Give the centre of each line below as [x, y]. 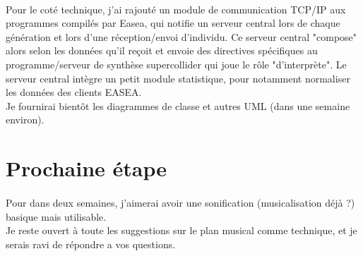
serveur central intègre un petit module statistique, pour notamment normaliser [178, 78]
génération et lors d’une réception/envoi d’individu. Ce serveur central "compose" [181, 36]
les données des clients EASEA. [74, 92]
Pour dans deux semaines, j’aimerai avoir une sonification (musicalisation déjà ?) [180, 202]
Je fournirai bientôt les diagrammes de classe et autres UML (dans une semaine [178, 105]
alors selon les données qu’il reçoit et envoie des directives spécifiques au [162, 50]
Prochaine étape [87, 168]
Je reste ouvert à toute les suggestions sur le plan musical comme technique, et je [181, 230]
